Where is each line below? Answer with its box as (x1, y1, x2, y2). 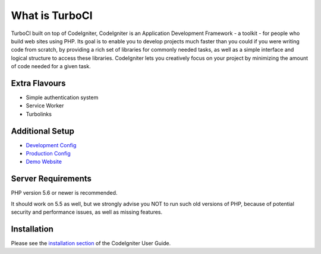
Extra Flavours (11, 78, 66, 88)
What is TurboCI (11, 9, 93, 22)
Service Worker (26, 102, 64, 109)
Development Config (26, 141, 77, 148)
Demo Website (26, 158, 62, 166)
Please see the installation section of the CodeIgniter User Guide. (11, 240, 171, 247)
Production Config (26, 150, 71, 157)
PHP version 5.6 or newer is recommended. (11, 189, 118, 196)
